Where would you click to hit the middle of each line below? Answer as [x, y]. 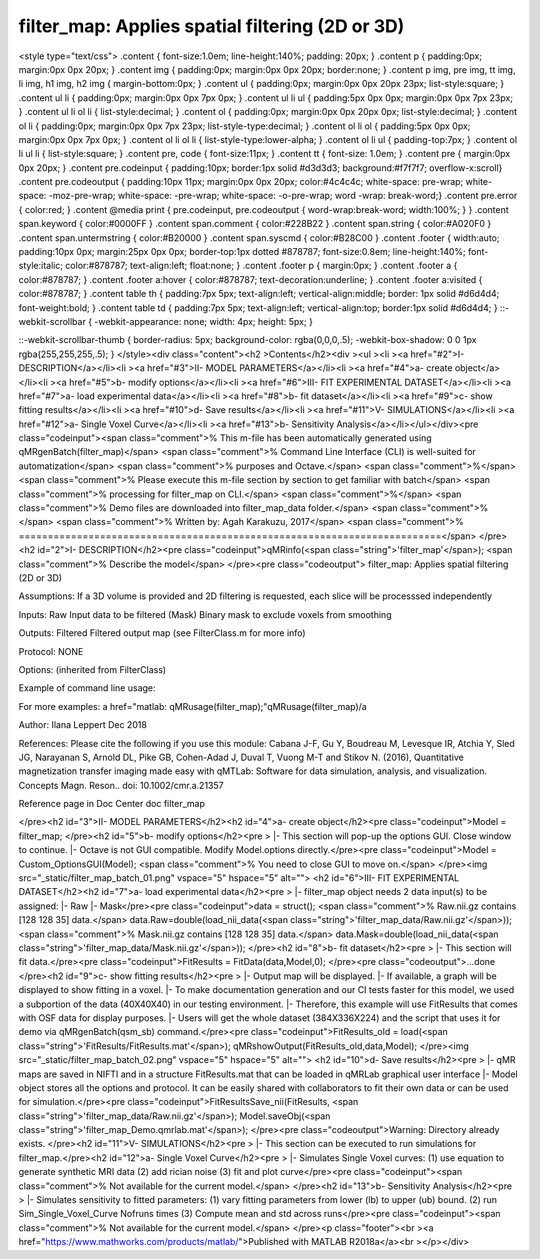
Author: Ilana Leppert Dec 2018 [82, 725]
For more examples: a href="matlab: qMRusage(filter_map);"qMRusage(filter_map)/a [192, 706]
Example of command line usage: [87, 688]
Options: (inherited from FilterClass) [92, 669]
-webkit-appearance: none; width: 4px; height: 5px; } [204, 321]
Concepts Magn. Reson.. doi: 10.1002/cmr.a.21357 [121, 785]
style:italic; [41, 266]
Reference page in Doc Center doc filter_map [111, 804]
